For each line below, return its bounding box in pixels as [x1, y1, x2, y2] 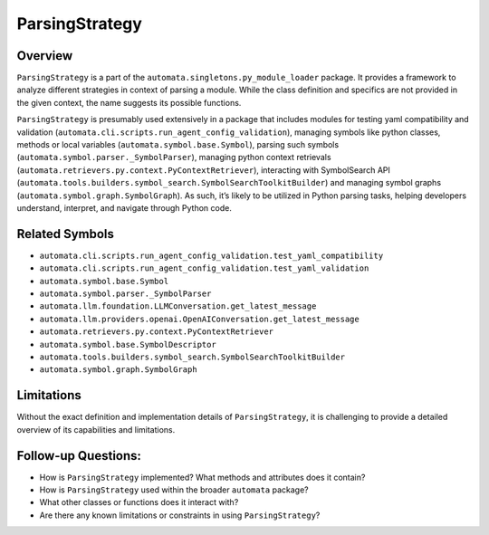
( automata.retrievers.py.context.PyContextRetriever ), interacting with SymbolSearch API [16, 164, 391, 176]
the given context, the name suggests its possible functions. [16, 97, 242, 108]
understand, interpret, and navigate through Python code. [16, 202, 233, 213]
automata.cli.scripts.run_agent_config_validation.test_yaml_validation [39, 263, 369, 273]
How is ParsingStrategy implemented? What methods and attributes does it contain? [39, 472, 366, 482]
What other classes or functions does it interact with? [39, 497, 239, 508]
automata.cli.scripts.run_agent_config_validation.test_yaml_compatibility [39, 250, 384, 261]
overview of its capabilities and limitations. [16, 424, 176, 435]
